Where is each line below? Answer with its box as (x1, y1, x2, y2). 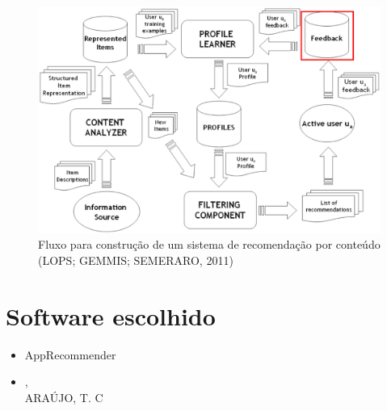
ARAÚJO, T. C (24, 388, 103, 405)
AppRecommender (24, 346, 116, 363)
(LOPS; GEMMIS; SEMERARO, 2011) (38, 251, 233, 268)
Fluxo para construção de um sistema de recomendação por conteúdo (38, 236, 381, 253)
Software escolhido (6, 299, 216, 332)
